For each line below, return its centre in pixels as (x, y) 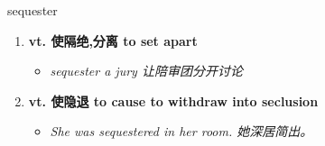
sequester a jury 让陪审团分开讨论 (146, 71)
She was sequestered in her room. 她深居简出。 (181, 131)
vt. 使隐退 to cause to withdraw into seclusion (173, 100)
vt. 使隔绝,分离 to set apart (113, 40)
